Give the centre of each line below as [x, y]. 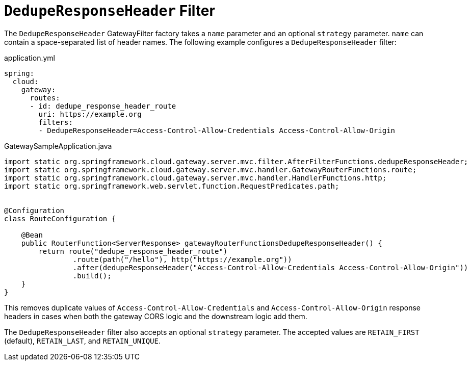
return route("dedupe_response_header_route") [133, 251]
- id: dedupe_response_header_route [103, 106]
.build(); [92, 276]
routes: [45, 98]
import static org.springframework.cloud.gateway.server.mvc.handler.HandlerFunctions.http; [195, 178]
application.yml [30, 58]
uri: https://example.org [90, 114]
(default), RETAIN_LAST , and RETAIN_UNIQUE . [83, 341]
